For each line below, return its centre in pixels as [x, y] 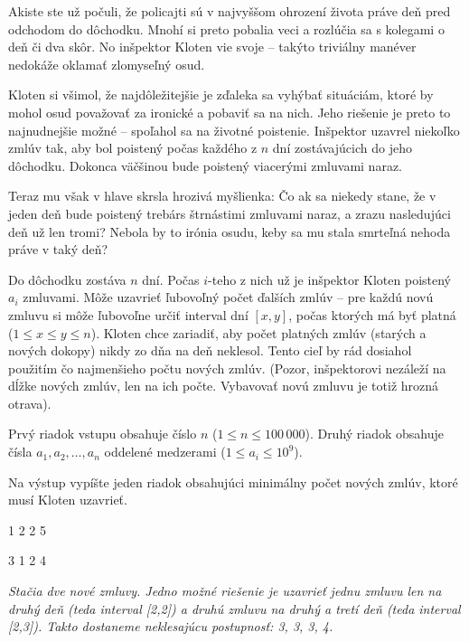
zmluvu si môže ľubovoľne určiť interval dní [128, 314]
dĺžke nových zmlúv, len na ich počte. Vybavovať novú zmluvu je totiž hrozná [224, 386]
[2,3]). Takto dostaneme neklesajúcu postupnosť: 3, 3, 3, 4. [171, 626]
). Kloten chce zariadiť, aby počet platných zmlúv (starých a [258, 332]
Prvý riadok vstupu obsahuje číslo [103, 434]
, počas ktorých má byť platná [372, 314]
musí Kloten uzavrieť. [68, 500]
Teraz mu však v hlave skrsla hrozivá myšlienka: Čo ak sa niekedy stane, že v [222, 196]
